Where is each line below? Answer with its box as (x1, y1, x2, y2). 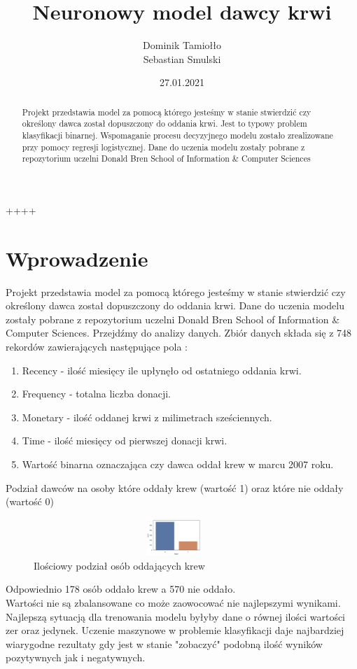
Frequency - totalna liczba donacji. (22, 386, 171, 401)
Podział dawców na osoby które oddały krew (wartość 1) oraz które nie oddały (6, 480, 344, 495)
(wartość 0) (6, 494, 54, 509)
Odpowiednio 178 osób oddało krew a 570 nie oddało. (6, 582, 236, 596)
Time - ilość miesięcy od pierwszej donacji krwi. (22, 433, 227, 448)
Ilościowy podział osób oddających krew (34, 558, 205, 572)
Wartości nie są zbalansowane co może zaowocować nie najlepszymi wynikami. (6, 595, 341, 610)
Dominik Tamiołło (143, 38, 221, 52)
